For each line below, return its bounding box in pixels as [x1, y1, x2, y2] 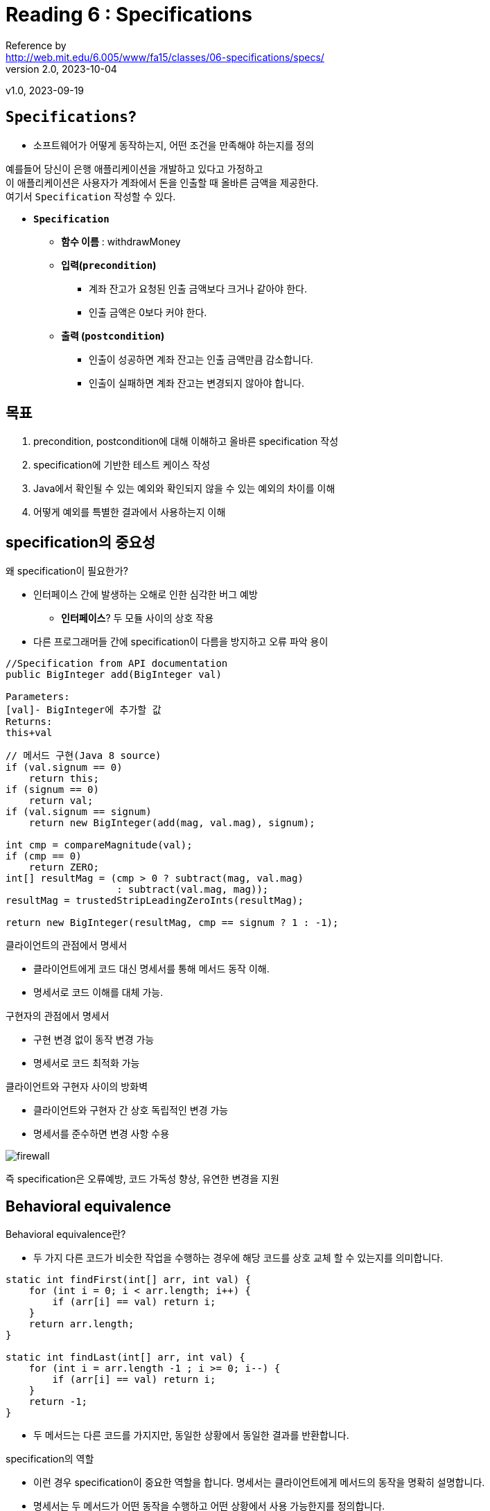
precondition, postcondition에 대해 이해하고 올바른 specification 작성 [33, 435, 339, 448]
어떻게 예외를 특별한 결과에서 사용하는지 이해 [33, 506, 226, 518]
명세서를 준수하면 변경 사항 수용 [33, 1128, 170, 1140]
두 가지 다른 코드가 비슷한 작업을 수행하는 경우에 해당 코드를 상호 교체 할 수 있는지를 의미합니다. [33, 1252, 444, 1264]
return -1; [28, 1396, 88, 1408]
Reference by [6, 39, 67, 51]
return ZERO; [28, 862, 99, 873]
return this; [28, 773, 99, 785]
